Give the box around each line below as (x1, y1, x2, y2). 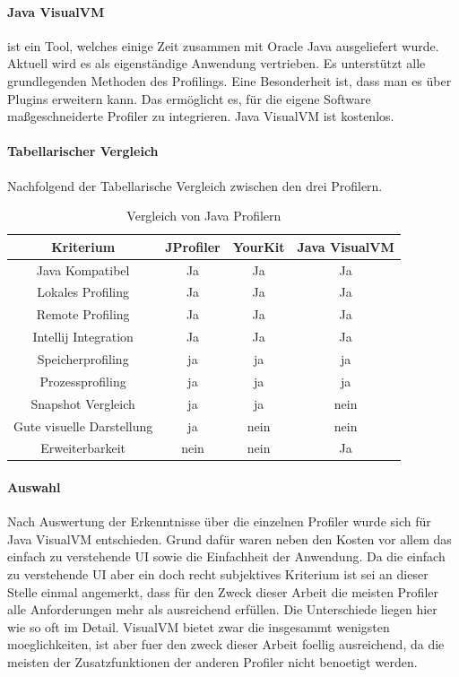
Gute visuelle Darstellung (13, 416, 153, 435)
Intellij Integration (32, 327, 134, 346)
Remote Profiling (36, 305, 130, 324)
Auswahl (7, 478, 61, 497)
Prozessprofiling (39, 371, 126, 390)
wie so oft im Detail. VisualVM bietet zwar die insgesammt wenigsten (7, 617, 390, 636)
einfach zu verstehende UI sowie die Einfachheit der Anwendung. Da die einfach (7, 547, 446, 566)
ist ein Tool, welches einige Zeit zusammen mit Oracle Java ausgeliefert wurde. (7, 36, 439, 55)
